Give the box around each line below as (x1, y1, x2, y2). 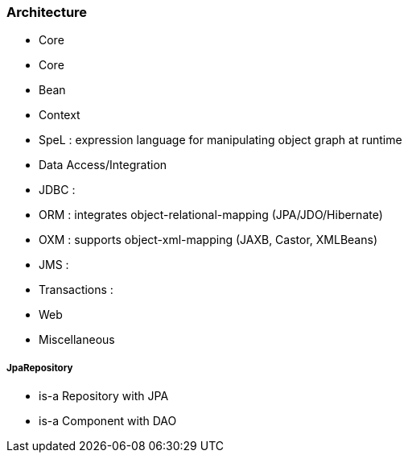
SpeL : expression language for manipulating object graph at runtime (39, 133, 402, 147)
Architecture (6, 4, 88, 20)
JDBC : (39, 183, 76, 197)
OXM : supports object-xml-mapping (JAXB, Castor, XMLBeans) (39, 233, 377, 247)
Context (39, 108, 80, 122)
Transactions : (39, 283, 113, 297)
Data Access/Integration (39, 158, 167, 172)
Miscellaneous (39, 333, 115, 347)
